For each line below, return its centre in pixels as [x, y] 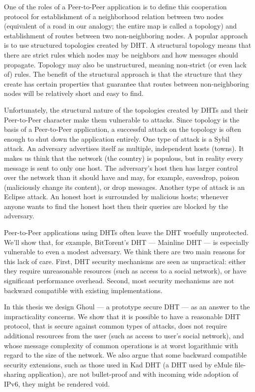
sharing [15, 374]
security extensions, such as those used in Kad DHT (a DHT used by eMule [118, 364]
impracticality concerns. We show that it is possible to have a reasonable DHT [122, 316]
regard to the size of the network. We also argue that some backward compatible [125, 355]
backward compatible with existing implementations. [83, 290]
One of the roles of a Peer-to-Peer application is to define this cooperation [115, 6]
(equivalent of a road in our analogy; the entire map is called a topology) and [120, 26]
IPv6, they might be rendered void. [57, 383]
